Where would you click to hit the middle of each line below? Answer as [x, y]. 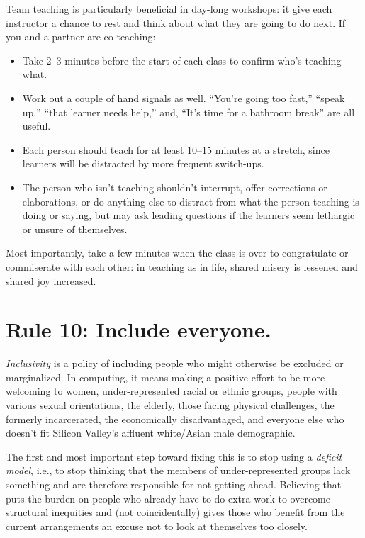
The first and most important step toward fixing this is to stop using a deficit [174, 456]
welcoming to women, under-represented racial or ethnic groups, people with [172, 391]
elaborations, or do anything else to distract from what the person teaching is [191, 201]
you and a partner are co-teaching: [81, 37]
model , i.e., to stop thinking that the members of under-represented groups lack [178, 470]
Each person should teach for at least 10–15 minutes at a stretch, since [176, 149]
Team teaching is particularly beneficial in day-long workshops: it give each [169, 9]
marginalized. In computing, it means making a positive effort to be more [165, 377]
